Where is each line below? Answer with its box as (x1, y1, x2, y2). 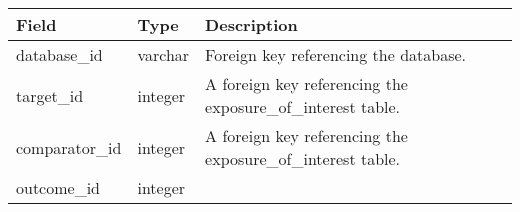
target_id (16, 83, 84, 107)
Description (205, 13, 298, 36)
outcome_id (16, 176, 101, 199)
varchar (137, 43, 190, 66)
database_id (16, 43, 103, 66)
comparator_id (16, 135, 122, 159)
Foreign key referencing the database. (205, 43, 467, 66)
